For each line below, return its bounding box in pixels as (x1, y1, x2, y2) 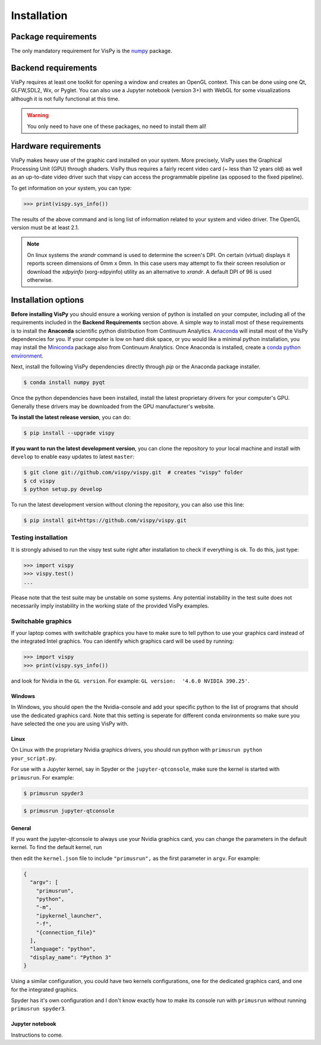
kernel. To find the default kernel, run (11, 844, 102, 851)
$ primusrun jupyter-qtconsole (23, 808, 115, 815)
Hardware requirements (11, 141, 101, 151)
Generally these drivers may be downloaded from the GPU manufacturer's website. (11, 402, 215, 410)
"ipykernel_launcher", (36, 912, 102, 919)
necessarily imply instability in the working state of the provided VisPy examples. (11, 602, 209, 609)
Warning (27, 112, 49, 119)
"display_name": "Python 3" (30, 954, 112, 960)
